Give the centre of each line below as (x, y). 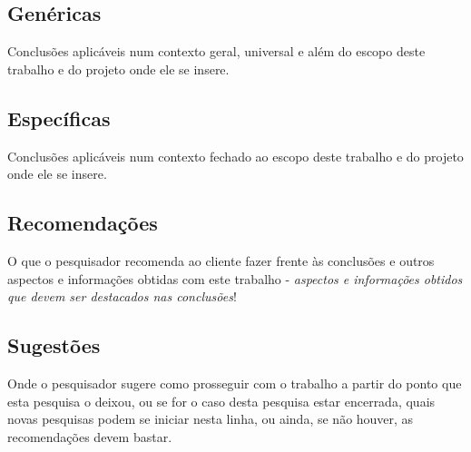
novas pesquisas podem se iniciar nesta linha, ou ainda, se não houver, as (211, 419)
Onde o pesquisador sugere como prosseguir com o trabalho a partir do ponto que (235, 383)
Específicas (59, 118)
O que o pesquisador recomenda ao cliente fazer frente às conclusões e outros (221, 260)
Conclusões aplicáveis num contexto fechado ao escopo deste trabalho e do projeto (235, 156)
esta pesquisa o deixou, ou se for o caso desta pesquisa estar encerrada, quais (221, 401)
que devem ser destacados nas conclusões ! (122, 296)
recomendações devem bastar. (90, 436)
